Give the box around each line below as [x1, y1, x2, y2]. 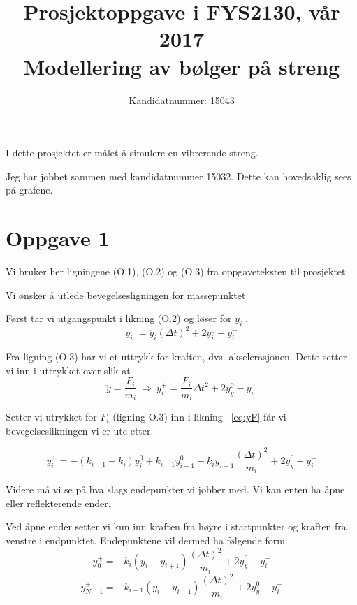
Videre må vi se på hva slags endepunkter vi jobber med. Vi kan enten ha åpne [6, 482, 345, 497]
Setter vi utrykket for [6, 409, 97, 423]
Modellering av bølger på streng [23, 52, 340, 80]
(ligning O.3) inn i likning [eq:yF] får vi [112, 409, 286, 423]
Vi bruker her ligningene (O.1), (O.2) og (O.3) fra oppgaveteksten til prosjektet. [6, 264, 349, 278]
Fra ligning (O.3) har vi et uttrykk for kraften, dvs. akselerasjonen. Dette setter [6, 349, 347, 364]
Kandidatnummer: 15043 [129, 92, 235, 107]
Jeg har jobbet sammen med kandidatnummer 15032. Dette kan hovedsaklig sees [6, 168, 351, 183]
